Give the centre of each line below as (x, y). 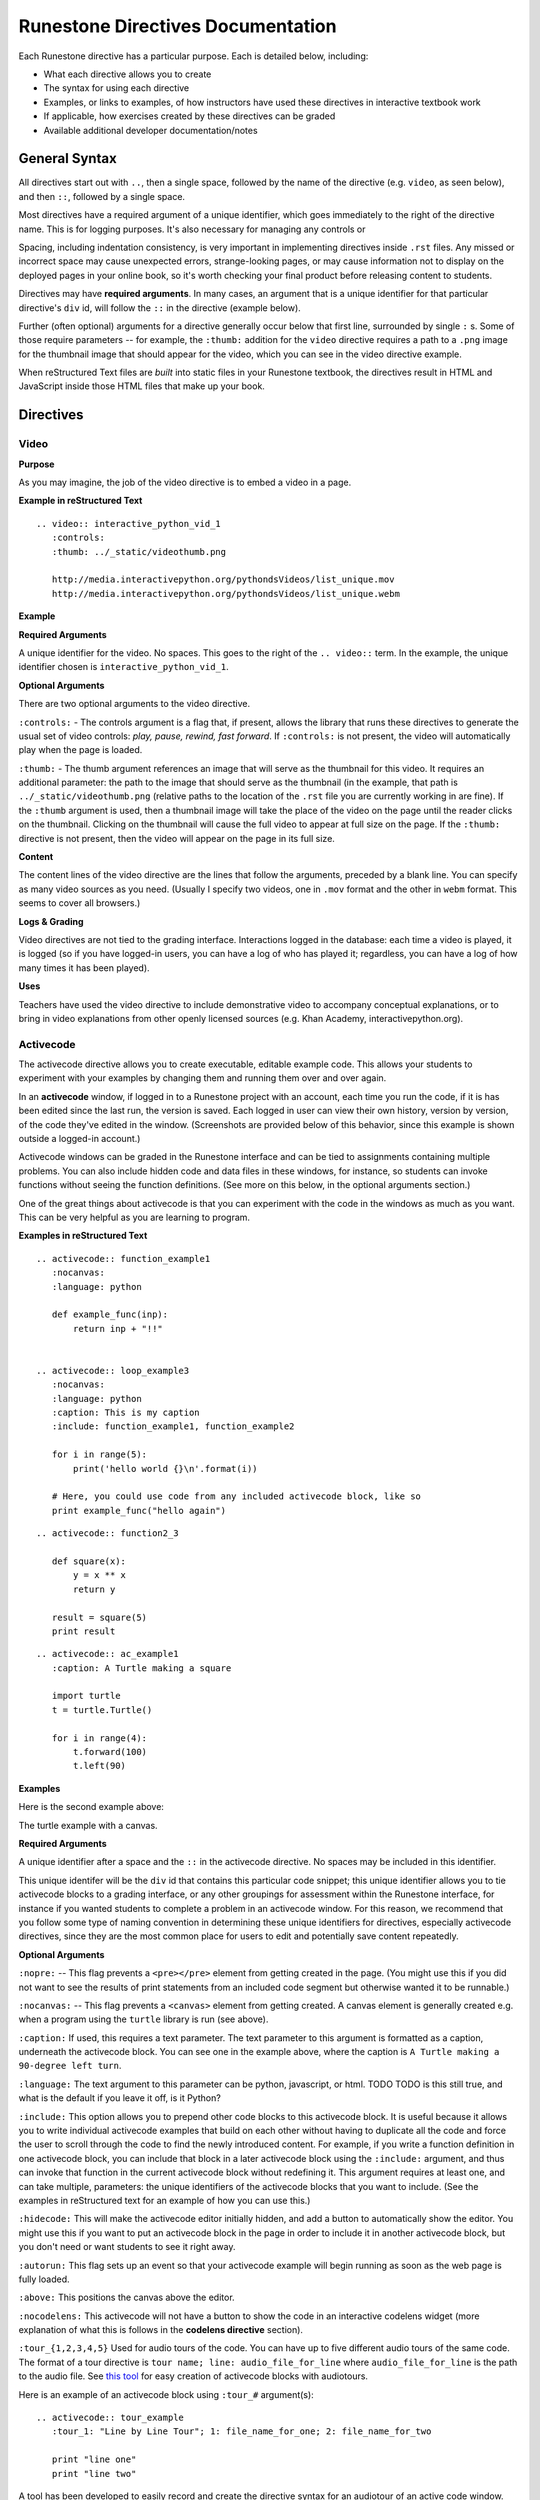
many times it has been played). (84, 967)
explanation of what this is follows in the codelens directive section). (161, 2330)
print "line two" (94, 2473)
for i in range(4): (99, 1738)
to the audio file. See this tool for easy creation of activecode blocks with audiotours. (193, 2376)
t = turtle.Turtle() (102, 1709)
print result (83, 1631)
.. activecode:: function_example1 (123, 1258)
